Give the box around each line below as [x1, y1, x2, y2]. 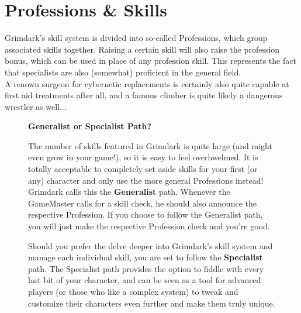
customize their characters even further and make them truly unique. [28, 297, 275, 309]
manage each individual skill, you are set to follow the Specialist [28, 251, 263, 263]
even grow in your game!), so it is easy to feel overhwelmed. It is [28, 151, 258, 163]
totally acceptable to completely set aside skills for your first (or [28, 163, 258, 175]
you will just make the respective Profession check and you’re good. [28, 220, 270, 232]
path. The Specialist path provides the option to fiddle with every [28, 262, 264, 274]
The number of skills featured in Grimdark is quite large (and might [28, 139, 272, 152]
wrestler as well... [5, 100, 67, 112]
